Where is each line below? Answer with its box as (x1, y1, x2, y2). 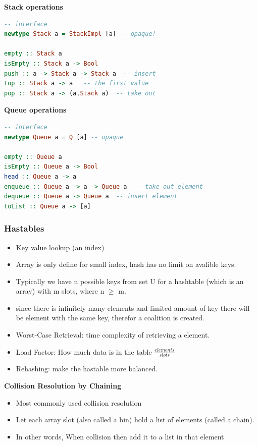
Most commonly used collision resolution (16, 397, 142, 408)
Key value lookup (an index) (16, 242, 105, 252)
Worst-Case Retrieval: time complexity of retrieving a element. (16, 329, 210, 340)
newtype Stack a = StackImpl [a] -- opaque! (4, 30, 156, 38)
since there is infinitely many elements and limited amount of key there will (16, 302, 250, 313)
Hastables (4, 222, 44, 235)
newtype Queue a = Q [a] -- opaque (4, 133, 124, 141)
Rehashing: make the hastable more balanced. (16, 363, 158, 374)
